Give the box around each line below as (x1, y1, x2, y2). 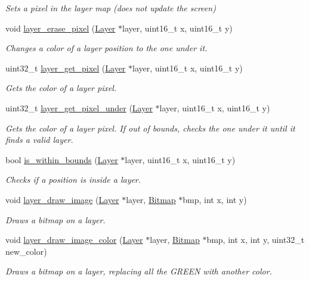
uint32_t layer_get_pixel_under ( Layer (5, 101, 153, 114)
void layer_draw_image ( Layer (5, 193, 119, 205)
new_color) (5, 245, 47, 257)
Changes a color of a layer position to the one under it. (5, 42, 208, 54)
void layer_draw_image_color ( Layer (5, 233, 143, 246)
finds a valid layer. (5, 133, 73, 146)
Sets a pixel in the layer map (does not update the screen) (5, 2, 216, 14)
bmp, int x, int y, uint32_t (206, 233, 305, 246)
